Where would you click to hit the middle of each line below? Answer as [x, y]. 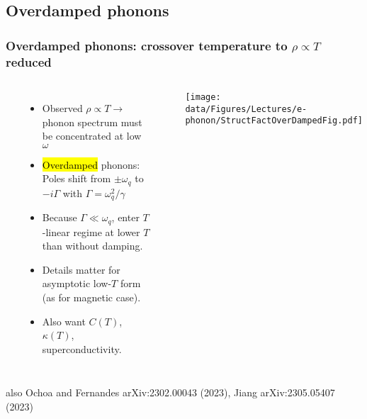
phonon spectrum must [92, 122]
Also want [64, 321]
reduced [29, 61]
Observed [62, 107]
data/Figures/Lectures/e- [246, 109]
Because [60, 217]
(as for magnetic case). [91, 297]
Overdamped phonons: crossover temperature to [147, 45]
